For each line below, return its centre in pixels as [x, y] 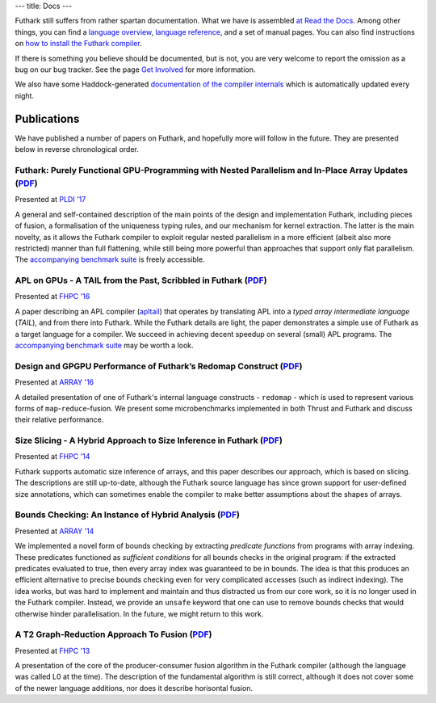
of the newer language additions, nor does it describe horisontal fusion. [134, 688]
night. [25, 95]
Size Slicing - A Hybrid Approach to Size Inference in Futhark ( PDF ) [149, 440]
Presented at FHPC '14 [52, 457]
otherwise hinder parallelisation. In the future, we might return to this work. [139, 613]
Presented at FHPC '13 [52, 650]
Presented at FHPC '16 [52, 297]
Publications [47, 118]
